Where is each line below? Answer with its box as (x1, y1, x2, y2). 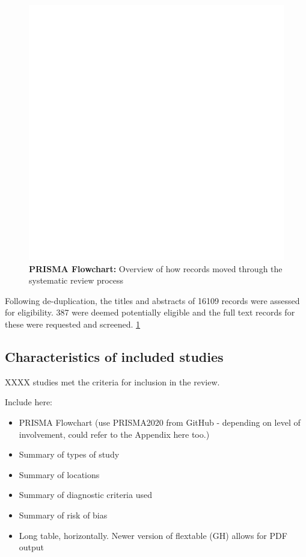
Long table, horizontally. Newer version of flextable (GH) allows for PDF (19, 529, 287, 541)
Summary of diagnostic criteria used (19, 488, 152, 501)
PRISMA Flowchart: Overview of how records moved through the (29, 262, 283, 275)
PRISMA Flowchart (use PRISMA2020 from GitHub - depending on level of (19, 415, 301, 428)
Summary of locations (19, 468, 100, 481)
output (19, 541, 44, 553)
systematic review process (29, 274, 124, 287)
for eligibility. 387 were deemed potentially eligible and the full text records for (5, 306, 295, 319)
